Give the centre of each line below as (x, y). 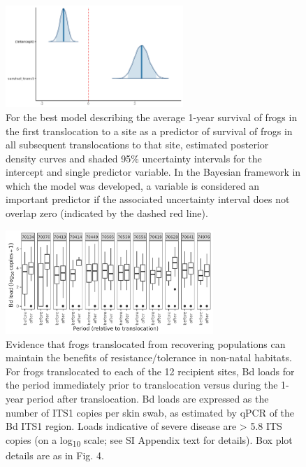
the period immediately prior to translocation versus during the (142, 385)
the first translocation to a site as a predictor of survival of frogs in (149, 131)
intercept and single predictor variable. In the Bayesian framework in (153, 172)
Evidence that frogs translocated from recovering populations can (146, 343)
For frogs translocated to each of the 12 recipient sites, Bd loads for (150, 371)
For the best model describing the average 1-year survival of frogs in (152, 117)
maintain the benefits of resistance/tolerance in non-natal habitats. (149, 357)
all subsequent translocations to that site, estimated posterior (137, 145)
